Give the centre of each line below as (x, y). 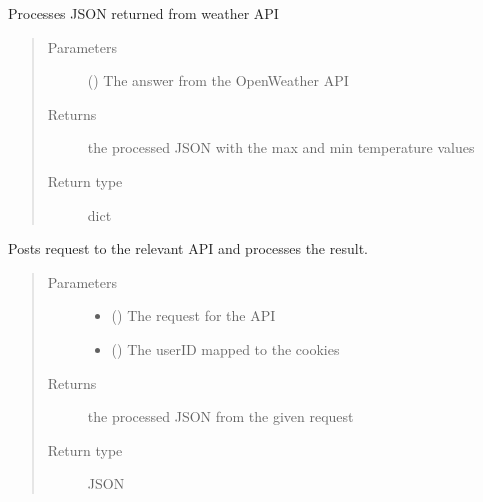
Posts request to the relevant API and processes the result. (188, 248)
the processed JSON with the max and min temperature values (281, 147)
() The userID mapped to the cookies (225, 348)
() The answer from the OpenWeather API (218, 80)
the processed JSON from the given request (220, 416)
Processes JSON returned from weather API (143, 13)
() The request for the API (193, 315)
